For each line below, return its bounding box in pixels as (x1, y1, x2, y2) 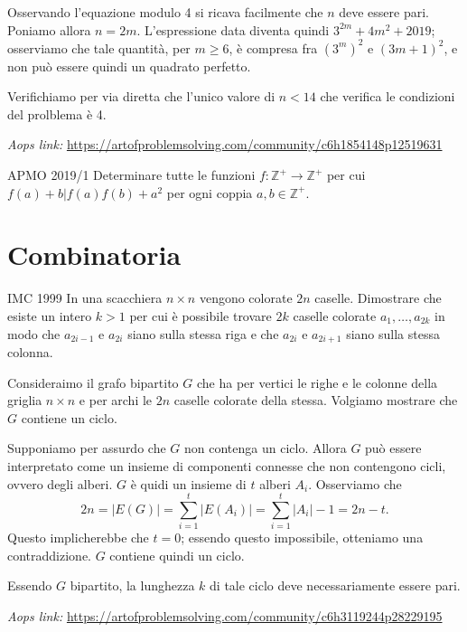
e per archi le (79, 391, 153, 410)
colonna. (7, 343, 53, 362)
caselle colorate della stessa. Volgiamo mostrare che (173, 391, 458, 410)
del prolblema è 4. (7, 104, 107, 123)
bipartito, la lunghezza (70, 576, 195, 595)
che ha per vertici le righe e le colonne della (196, 373, 438, 391)
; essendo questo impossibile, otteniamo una (181, 528, 424, 547)
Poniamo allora (7, 20, 91, 39)
